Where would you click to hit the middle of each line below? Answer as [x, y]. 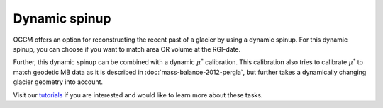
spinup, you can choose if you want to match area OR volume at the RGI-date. [127, 49]
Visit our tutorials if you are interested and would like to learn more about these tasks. [138, 95]
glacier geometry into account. [58, 82]
